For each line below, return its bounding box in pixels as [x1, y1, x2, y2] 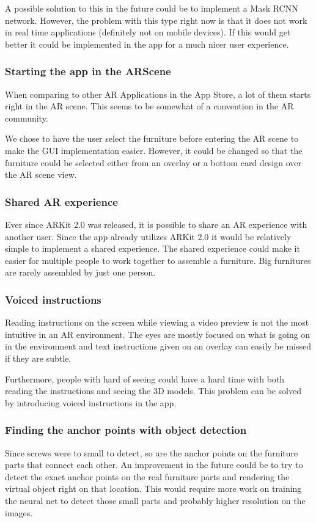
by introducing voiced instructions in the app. [5, 396, 177, 409]
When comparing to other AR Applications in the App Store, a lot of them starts [5, 87, 311, 100]
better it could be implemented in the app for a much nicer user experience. [5, 37, 289, 50]
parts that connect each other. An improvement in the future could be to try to [5, 458, 303, 471]
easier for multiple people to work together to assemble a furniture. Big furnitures [5, 254, 311, 266]
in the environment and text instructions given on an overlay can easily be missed [5, 340, 311, 353]
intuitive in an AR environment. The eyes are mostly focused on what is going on [5, 327, 310, 340]
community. [5, 111, 48, 124]
